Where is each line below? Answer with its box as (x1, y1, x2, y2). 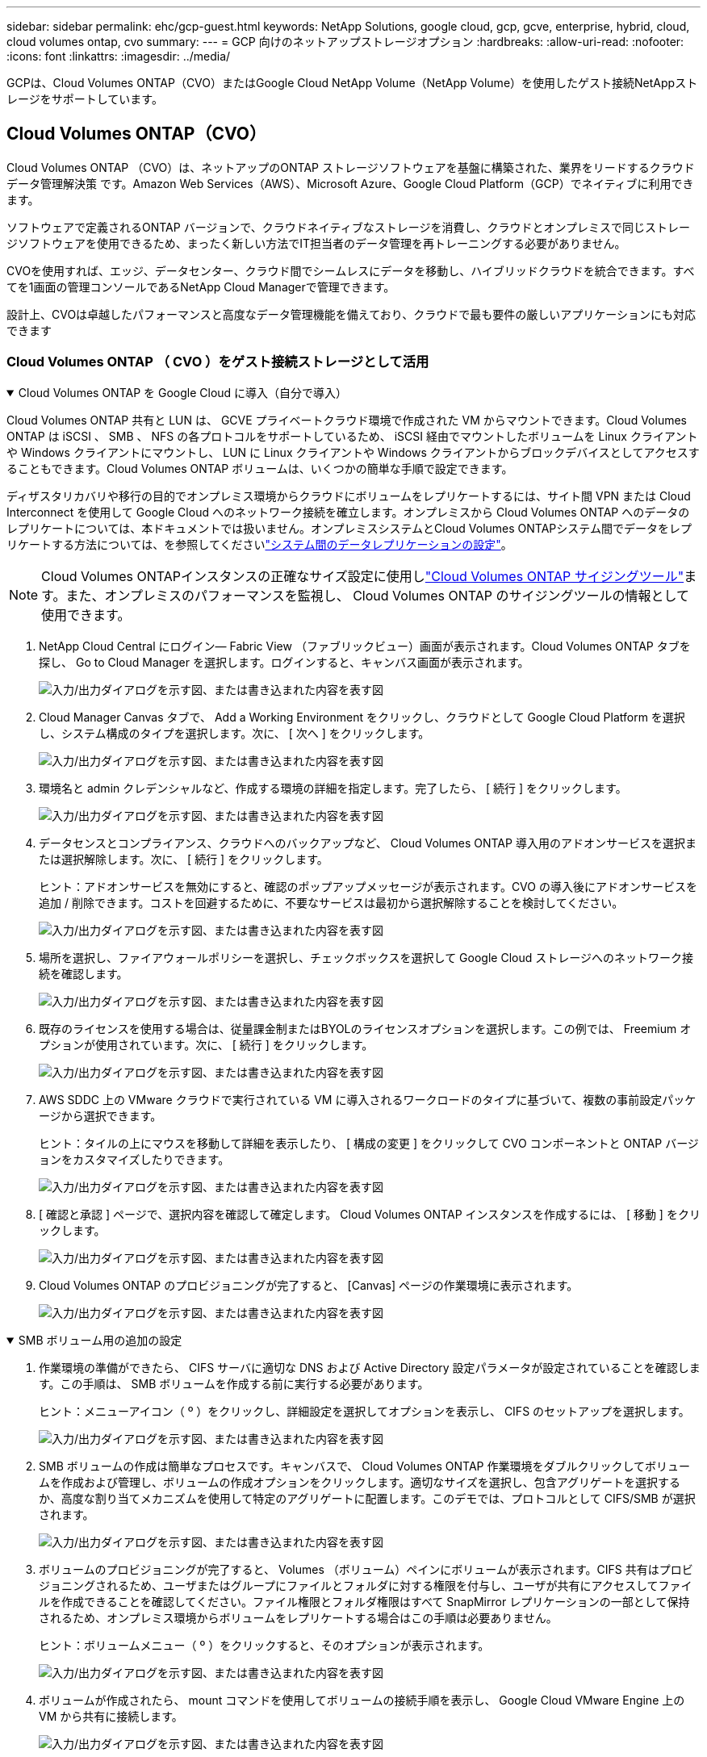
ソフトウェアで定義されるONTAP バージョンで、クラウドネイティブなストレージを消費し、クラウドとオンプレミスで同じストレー (6, 220, 690, 234)
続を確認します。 (39, 966, 128, 981)
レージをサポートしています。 (6, 92, 163, 106)
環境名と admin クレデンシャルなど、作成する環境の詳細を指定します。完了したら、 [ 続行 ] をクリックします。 (39, 780, 627, 795)
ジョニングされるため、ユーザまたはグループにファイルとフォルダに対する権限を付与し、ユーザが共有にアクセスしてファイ (39, 1578, 692, 1592)
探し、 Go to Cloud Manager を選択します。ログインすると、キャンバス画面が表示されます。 (39, 655, 529, 669)
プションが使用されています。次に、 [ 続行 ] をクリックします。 (39, 1037, 374, 1052)
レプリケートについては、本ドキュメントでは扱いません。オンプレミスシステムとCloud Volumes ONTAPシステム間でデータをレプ (6, 521, 692, 535)
